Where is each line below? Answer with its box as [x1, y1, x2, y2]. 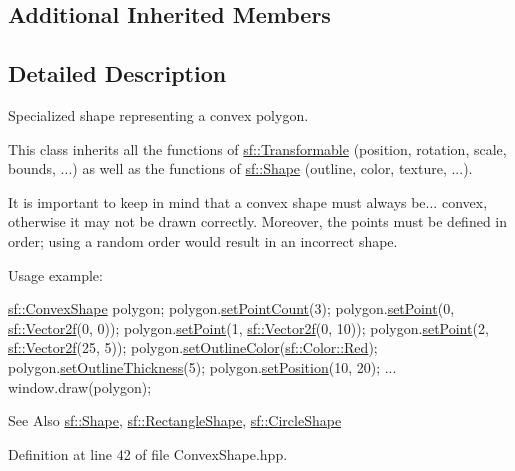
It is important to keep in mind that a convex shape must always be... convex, [8, 191, 488, 212]
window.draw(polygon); [8, 376, 152, 397]
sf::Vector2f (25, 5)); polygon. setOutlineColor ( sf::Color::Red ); [8, 337, 378, 358]
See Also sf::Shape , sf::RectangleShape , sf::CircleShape [8, 410, 342, 431]
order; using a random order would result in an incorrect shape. [8, 230, 398, 251]
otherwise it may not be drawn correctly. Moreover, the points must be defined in [8, 211, 508, 232]
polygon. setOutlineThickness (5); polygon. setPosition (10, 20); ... [8, 356, 397, 377]
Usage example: [8, 264, 103, 285]
